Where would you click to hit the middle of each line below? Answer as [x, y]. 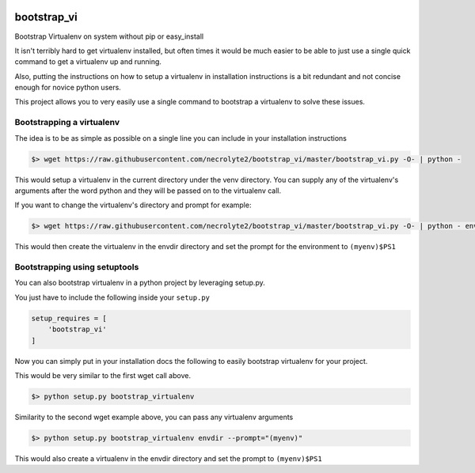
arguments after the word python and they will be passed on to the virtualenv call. [148, 191]
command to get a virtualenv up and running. [88, 62]
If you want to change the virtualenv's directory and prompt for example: [133, 205]
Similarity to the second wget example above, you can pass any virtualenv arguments [154, 417]
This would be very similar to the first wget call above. [103, 375]
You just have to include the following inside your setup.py [112, 297]
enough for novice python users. [68, 88]
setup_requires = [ [69, 318]
